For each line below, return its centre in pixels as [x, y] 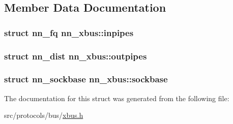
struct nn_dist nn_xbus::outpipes [76, 56]
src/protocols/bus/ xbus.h [44, 115]
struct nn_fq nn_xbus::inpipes [69, 32]
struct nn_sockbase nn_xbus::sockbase [86, 79]
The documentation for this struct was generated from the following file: [117, 98]
